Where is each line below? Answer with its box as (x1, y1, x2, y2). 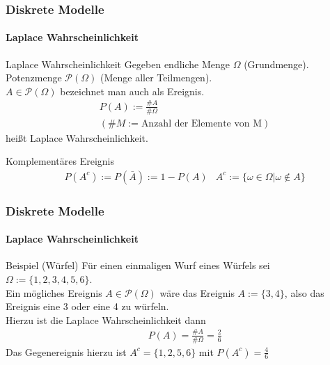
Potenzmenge (6, 70, 62, 85)
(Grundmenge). (244, 56, 309, 71)
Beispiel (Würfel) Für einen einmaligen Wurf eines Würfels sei (6, 258, 270, 273)
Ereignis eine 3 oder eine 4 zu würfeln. (6, 299, 169, 314)
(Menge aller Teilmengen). (100, 70, 212, 85)
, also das (284, 285, 324, 300)
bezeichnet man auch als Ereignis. (60, 83, 205, 98)
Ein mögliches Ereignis (6, 285, 102, 300)
